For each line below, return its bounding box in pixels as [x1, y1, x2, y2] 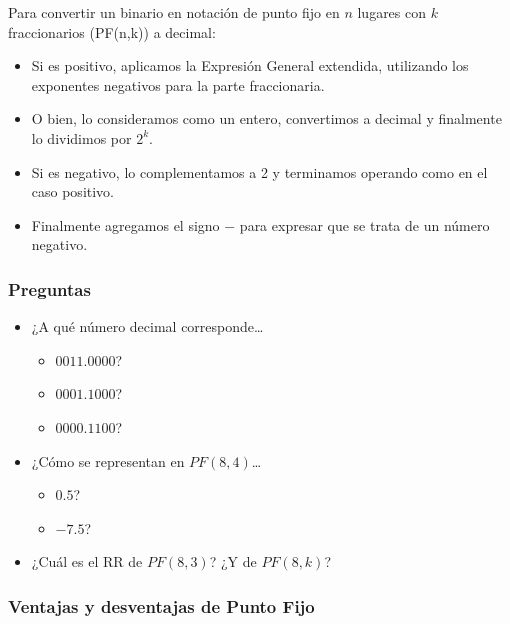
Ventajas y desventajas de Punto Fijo [8, 593, 315, 618]
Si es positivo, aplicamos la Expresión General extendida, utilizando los [31, 55, 469, 76]
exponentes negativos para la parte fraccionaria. [31, 74, 325, 95]
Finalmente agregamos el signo [31, 214, 220, 235]
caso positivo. [31, 181, 115, 202]
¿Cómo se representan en [31, 450, 185, 471]
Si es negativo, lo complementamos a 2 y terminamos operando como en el [31, 161, 488, 182]
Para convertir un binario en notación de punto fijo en [8, 2, 340, 22]
